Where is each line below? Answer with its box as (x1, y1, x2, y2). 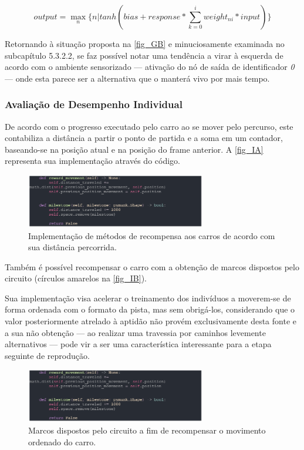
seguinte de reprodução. (5, 349, 90, 361)
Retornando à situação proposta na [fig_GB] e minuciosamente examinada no (5, 38, 285, 49)
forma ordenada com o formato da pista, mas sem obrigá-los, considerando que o (5, 303, 295, 315)
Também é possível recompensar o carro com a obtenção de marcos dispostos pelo (5, 260, 299, 273)
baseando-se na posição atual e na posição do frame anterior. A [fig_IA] (5, 143, 264, 155)
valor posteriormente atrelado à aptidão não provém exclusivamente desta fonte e (5, 315, 296, 327)
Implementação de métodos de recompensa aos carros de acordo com (28, 229, 275, 241)
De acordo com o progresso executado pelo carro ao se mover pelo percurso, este (5, 120, 293, 132)
